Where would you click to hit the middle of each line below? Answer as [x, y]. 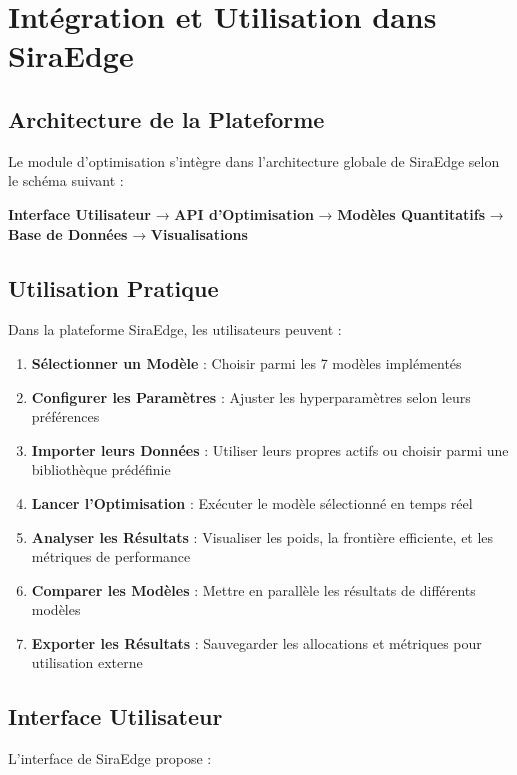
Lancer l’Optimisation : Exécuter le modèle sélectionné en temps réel [252, 502]
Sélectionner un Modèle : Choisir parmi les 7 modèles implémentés [246, 362]
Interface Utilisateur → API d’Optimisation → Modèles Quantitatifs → [256, 213]
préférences [65, 416]
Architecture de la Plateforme [166, 118]
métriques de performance [111, 556]
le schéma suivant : [66, 180]
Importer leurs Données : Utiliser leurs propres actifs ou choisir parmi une [270, 449]
